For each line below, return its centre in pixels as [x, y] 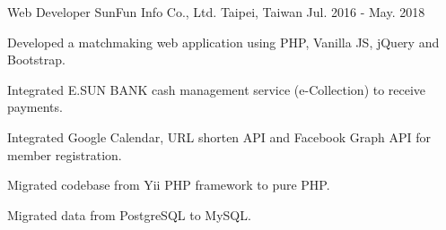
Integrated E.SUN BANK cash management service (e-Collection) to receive [217, 89]
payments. [35, 107]
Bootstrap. [36, 60]
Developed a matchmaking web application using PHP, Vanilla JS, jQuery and [223, 42]
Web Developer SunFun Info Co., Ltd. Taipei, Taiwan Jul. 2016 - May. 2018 [216, 12]
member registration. [65, 154]
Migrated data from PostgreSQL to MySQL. [129, 214]
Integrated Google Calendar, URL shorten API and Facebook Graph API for [219, 136]
